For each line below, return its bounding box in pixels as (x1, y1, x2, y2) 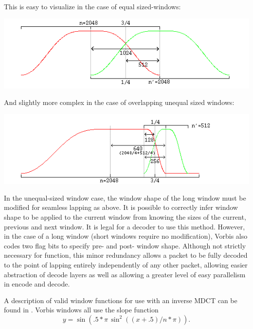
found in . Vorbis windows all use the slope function (4, 305, 159, 315)
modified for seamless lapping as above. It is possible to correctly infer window (4, 202, 238, 212)
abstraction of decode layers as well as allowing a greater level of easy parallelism (4, 269, 246, 279)
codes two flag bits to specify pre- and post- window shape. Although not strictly (4, 240, 246, 250)
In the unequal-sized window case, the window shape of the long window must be (4, 192, 246, 203)
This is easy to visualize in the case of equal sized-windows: (4, 1, 181, 11)
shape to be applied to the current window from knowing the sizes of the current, (4, 212, 246, 222)
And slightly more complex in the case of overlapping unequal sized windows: (4, 97, 235, 107)
